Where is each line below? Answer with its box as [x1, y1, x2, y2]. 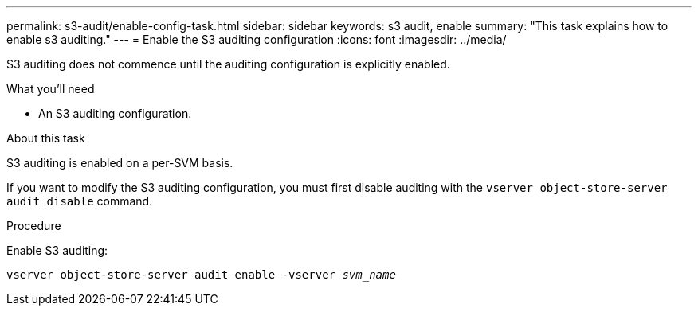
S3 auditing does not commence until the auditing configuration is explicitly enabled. [6, 57, 450, 71]
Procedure [6, 219, 61, 232]
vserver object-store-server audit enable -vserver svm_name [6, 268, 396, 281]
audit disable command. [6, 194, 153, 208]
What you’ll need [6, 82, 95, 96]
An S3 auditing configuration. [38, 107, 192, 120]
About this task [6, 131, 85, 145]
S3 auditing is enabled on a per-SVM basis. [6, 156, 233, 170]
